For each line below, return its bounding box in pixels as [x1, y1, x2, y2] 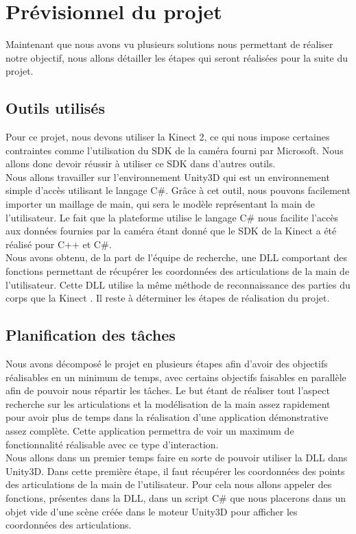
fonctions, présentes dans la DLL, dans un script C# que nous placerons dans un [5, 490, 346, 505]
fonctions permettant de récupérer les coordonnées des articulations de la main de [5, 264, 350, 278]
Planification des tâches [5, 324, 176, 345]
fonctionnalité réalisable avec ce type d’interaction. [5, 437, 219, 451]
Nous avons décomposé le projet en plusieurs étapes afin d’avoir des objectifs [5, 356, 328, 371]
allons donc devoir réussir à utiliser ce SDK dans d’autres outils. [5, 156, 276, 171]
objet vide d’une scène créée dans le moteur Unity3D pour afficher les [5, 504, 298, 518]
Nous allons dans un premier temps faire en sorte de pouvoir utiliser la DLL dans [5, 450, 348, 465]
